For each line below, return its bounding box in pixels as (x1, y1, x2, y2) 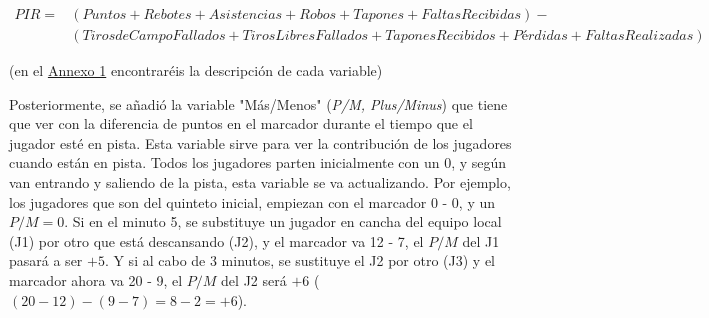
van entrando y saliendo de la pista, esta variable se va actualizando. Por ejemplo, (9, 172, 511, 193)
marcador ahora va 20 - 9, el (9, 270, 183, 290)
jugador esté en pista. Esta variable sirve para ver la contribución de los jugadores (9, 132, 512, 153)
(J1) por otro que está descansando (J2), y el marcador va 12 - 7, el (9, 230, 424, 251)
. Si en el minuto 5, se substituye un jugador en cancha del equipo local (64, 211, 502, 232)
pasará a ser (9, 250, 83, 271)
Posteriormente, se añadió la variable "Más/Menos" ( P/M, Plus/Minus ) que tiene (9, 93, 508, 114)
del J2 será (221, 270, 287, 290)
